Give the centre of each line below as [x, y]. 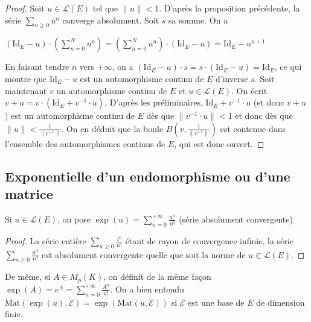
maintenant [26, 90]
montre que [26, 78]
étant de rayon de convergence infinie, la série [209, 240]
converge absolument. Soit [111, 20]
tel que [105, 8]
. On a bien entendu [147, 289]
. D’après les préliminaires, [154, 102]
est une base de [216, 302]
